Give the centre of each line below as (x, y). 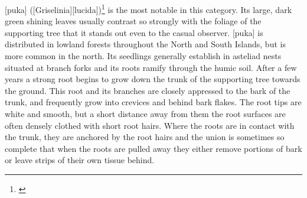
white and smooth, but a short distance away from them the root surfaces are (145, 113)
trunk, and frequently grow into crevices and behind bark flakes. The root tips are (153, 102)
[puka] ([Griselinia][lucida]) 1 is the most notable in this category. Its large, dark (148, 9)
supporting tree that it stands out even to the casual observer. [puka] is (134, 32)
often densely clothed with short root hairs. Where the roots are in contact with (150, 125)
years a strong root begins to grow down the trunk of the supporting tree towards (153, 79)
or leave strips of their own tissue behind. (80, 160)
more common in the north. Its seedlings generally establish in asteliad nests (143, 56)
